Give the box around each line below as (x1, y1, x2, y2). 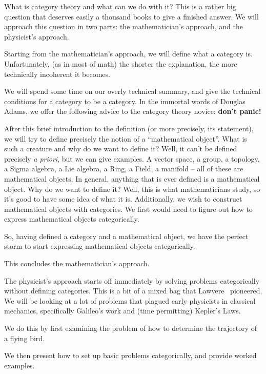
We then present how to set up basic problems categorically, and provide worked (4, 350, 257, 361)
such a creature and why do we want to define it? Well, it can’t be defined (4, 143, 237, 154)
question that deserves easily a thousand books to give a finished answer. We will (4, 11, 259, 22)
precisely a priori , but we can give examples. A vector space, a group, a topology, (4, 153, 260, 164)
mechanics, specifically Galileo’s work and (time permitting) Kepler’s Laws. (4, 305, 241, 316)
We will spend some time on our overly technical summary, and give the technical (4, 86, 261, 96)
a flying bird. (4, 332, 45, 343)
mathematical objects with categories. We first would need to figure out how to (4, 203, 253, 214)
